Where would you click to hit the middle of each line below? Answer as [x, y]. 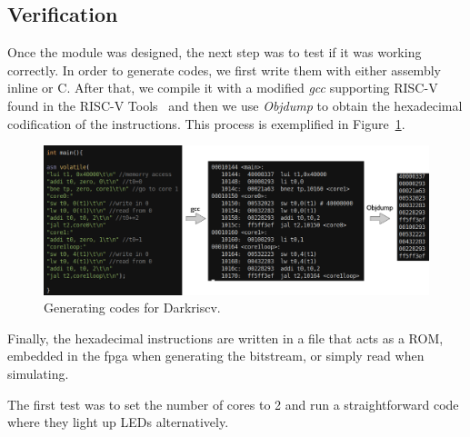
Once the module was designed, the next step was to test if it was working [215, 52]
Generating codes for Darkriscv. [132, 308]
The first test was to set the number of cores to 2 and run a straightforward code [233, 404]
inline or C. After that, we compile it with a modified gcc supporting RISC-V [223, 88]
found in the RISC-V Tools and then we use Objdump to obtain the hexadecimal [235, 105]
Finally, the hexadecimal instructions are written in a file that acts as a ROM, [225, 338]
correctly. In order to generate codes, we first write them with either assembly [224, 70]
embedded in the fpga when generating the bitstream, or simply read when [216, 356]
